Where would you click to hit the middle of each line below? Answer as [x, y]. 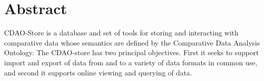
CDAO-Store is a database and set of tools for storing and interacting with [121, 33]
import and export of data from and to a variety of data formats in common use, [131, 62]
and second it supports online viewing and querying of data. [98, 72]
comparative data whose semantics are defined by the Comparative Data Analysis [132, 42]
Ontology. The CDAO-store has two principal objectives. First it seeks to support [131, 52]
